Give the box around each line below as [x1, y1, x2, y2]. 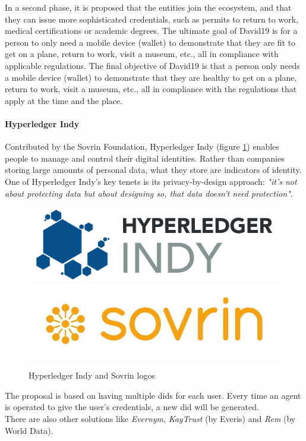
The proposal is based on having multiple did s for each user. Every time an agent [5, 389, 301, 401]
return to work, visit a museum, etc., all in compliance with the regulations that [5, 83, 297, 95]
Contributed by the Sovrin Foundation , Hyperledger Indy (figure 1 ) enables [5, 140, 279, 153]
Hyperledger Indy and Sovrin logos [29, 369, 155, 382]
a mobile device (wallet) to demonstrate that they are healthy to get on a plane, [5, 71, 297, 83]
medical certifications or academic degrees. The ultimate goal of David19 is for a [5, 24, 298, 37]
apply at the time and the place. [5, 94, 122, 106]
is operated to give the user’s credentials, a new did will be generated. [5, 401, 259, 413]
